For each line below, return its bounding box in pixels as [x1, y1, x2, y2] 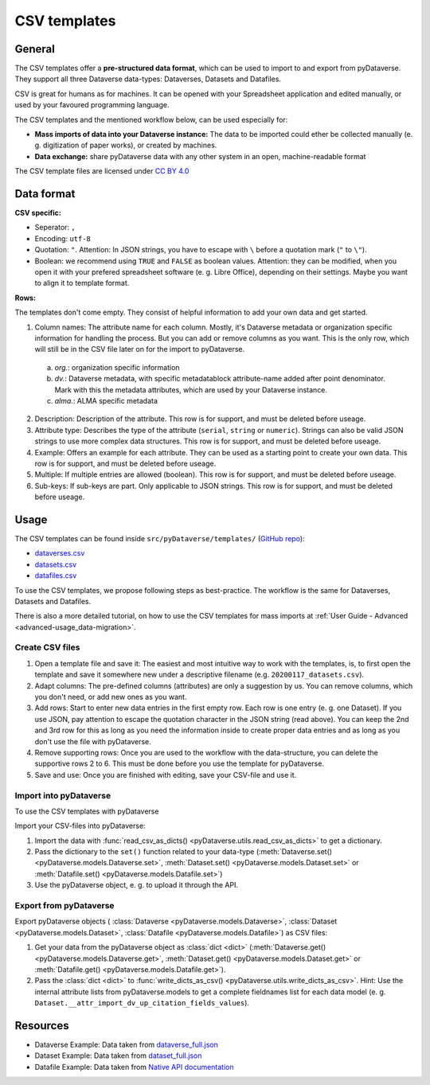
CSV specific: [14, 208, 61, 218]
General [14, 42, 56, 56]
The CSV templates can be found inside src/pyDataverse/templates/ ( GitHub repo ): [14, 533, 306, 543]
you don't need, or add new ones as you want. [34, 693, 187, 702]
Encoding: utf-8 [34, 233, 92, 243]
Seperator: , [34, 223, 76, 232]
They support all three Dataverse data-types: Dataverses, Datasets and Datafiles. [14, 74, 282, 84]
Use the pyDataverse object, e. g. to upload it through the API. [34, 880, 239, 890]
